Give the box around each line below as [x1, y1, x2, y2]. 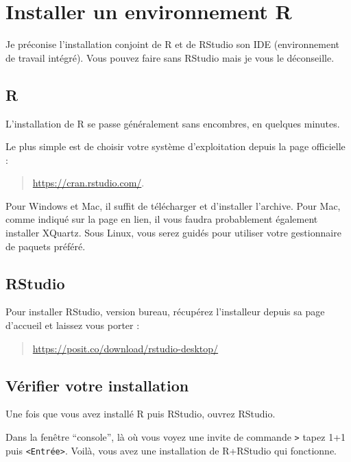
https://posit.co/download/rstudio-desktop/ [32, 341, 219, 355]
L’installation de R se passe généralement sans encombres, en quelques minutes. [5, 116, 340, 130]
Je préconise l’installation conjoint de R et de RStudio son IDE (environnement [5, 37, 340, 51]
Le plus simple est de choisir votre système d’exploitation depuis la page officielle [5, 139, 346, 154]
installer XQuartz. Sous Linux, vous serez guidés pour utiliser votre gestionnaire [5, 226, 341, 240]
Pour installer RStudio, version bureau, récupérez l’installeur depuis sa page [5, 304, 325, 319]
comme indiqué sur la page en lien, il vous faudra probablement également [5, 212, 318, 226]
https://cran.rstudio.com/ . [32, 175, 145, 190]
